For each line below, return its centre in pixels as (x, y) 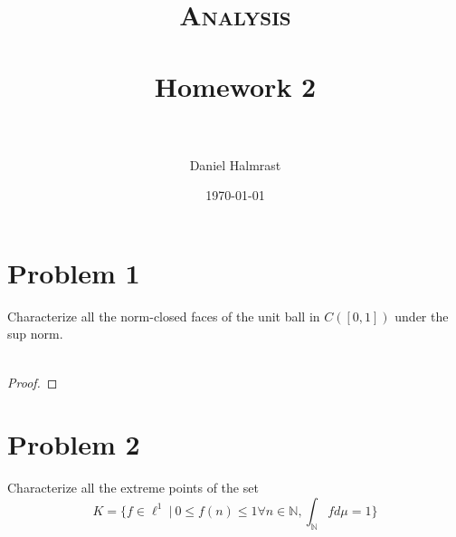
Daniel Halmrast (235, 164)
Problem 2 (74, 444)
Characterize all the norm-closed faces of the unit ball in (164, 316)
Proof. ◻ (33, 382)
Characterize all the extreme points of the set (133, 488)
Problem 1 (74, 272)
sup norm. (35, 334)
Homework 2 (235, 86)
